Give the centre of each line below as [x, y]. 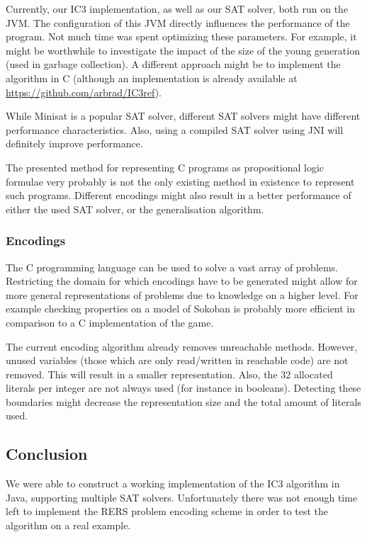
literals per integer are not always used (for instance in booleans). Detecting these [183, 388]
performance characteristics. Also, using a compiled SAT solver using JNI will [175, 129]
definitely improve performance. [74, 143]
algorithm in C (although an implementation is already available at [152, 78]
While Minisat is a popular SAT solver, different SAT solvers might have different [183, 116]
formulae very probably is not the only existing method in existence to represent [180, 181]
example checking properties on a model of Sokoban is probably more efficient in [181, 309]
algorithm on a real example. [68, 525]
